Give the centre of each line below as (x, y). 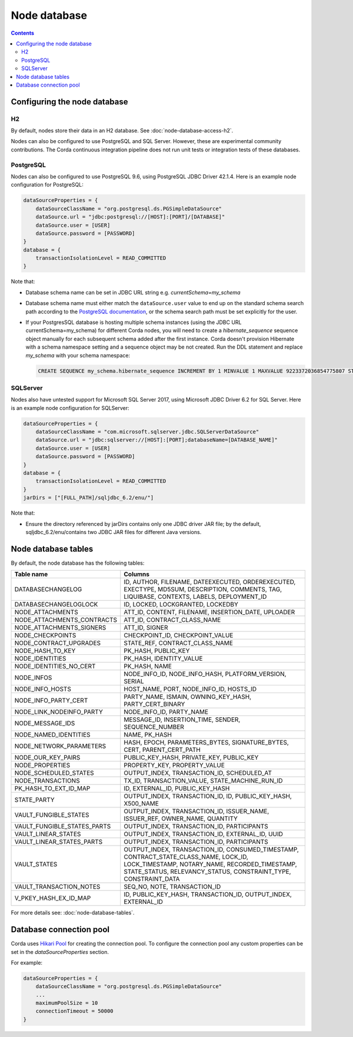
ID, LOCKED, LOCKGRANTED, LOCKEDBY (181, 605)
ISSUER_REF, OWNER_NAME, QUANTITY (181, 819)
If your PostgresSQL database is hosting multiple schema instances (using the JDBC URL (134, 322)
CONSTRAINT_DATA (152, 879)
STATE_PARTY (35, 800)
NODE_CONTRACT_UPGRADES (58, 643)
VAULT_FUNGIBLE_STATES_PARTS (63, 826)
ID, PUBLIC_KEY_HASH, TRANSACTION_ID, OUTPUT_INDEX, (208, 894)
